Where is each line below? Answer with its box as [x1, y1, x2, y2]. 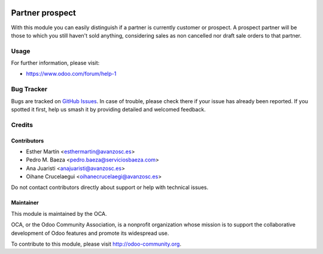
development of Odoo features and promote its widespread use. [11, 230, 169, 237]
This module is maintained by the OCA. [11, 210, 107, 217]
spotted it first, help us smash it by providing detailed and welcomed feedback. [11, 106, 206, 113]
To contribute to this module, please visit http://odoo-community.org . [11, 240, 182, 247]
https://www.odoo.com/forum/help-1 [26, 70, 117, 78]
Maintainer [11, 199, 39, 206]
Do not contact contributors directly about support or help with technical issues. [11, 184, 209, 191]
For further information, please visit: [11, 60, 100, 67]
